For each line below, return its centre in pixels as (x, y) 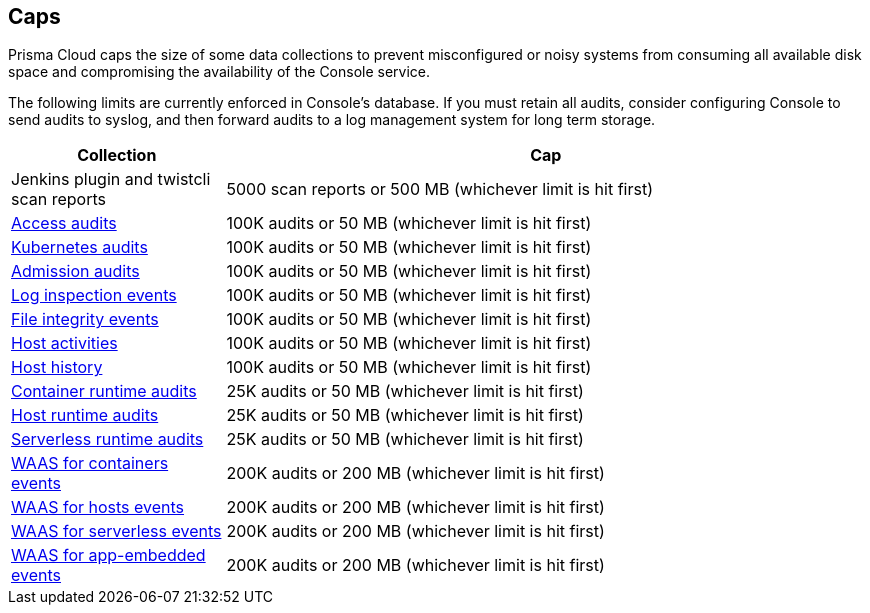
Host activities (64, 343)
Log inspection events (94, 295)
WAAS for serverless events (116, 531)
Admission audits (75, 271)
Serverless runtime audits (107, 439)
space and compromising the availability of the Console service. (219, 72)
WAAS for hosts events (98, 507)
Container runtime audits (104, 391)
